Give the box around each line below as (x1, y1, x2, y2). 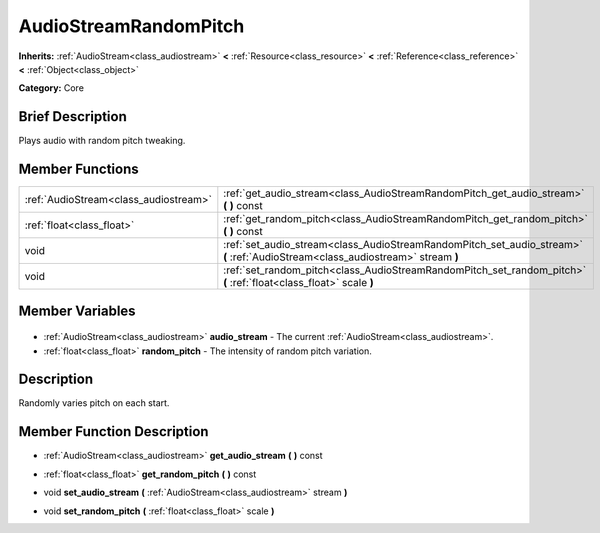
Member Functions (18, 161, 139, 178)
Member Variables (18, 302, 136, 319)
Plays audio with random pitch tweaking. (18, 135, 186, 147)
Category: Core (18, 82, 85, 94)
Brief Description (18, 108, 127, 125)
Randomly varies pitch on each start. (18, 397, 170, 409)
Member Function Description (18, 423, 209, 440)
